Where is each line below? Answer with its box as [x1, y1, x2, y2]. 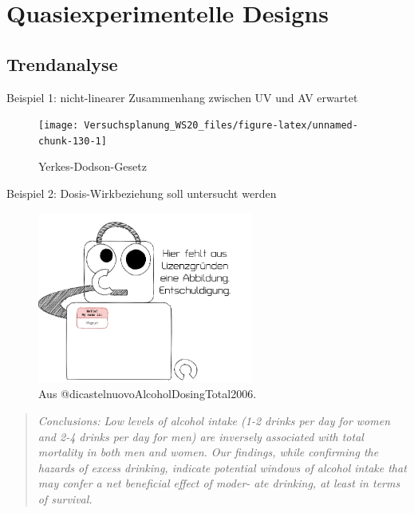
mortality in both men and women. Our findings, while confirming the [37, 444, 379, 460]
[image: [38, 120, 79, 132]
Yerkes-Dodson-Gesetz [38, 158, 147, 175]
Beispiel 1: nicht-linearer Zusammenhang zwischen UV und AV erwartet [6, 89, 358, 105]
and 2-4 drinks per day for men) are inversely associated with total [37, 428, 364, 444]
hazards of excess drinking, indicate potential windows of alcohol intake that [37, 459, 407, 476]
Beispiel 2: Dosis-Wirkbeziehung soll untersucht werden [6, 185, 277, 202]
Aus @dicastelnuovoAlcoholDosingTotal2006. [38, 385, 257, 402]
